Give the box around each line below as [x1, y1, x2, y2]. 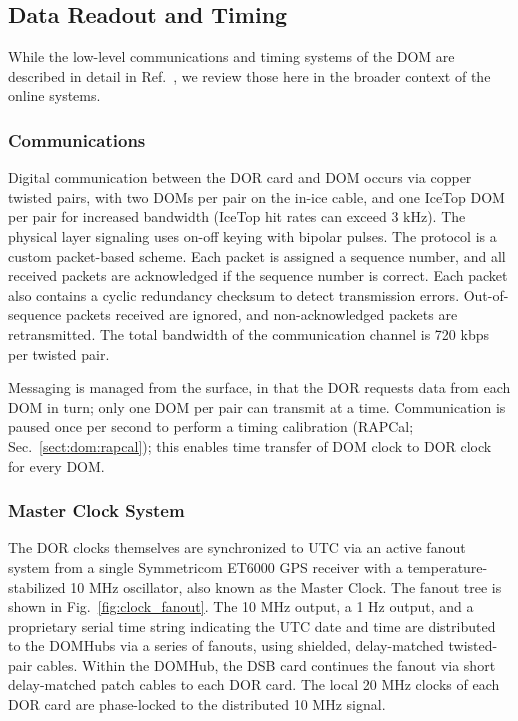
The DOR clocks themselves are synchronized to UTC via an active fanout [8, 537, 466, 558]
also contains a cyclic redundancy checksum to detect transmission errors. [8, 284, 460, 305]
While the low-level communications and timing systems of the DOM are [8, 46, 455, 67]
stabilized [8, 576, 66, 597]
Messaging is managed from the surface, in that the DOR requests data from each [8, 377, 511, 398]
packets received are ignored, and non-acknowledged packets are [66, 304, 458, 325]
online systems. [8, 85, 101, 106]
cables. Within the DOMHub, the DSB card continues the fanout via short [36, 654, 496, 675]
